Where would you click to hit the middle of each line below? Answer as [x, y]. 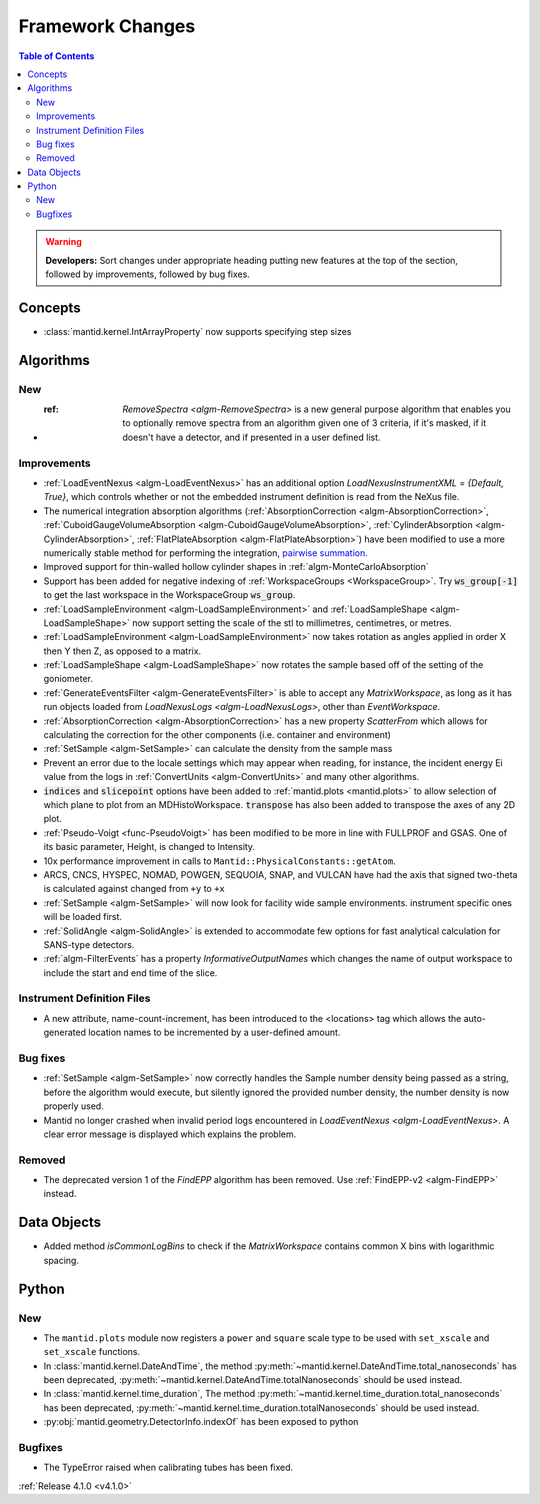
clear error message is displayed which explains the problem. [170, 1134]
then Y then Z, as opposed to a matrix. [122, 651]
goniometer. [68, 679]
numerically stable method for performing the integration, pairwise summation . [206, 552]
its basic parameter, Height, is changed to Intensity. [149, 847]
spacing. [61, 1260]
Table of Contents [56, 56]
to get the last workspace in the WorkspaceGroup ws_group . [169, 595]
